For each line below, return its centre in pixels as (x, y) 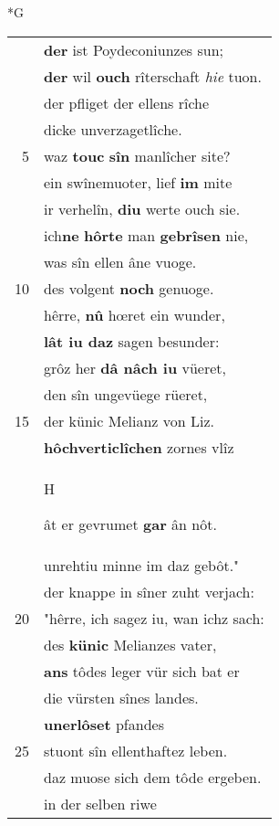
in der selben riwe (100, 803)
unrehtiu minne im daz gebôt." (142, 565)
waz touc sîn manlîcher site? (137, 155)
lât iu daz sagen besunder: (132, 341)
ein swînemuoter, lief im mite (138, 182)
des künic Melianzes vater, (130, 644)
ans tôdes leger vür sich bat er (142, 671)
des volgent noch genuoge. (129, 288)
